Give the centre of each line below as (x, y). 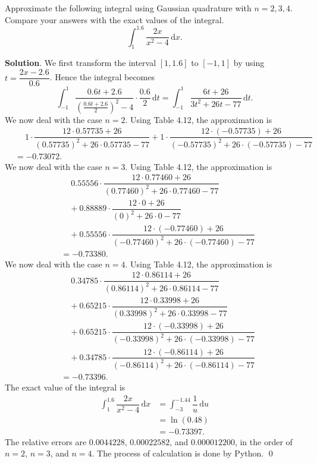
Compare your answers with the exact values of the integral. (114, 19)
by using (249, 63)
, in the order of (263, 441)
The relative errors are (46, 441)
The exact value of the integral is (65, 387)
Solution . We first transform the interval (81, 63)
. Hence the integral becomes (102, 77)
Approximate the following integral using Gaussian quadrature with (128, 8)
